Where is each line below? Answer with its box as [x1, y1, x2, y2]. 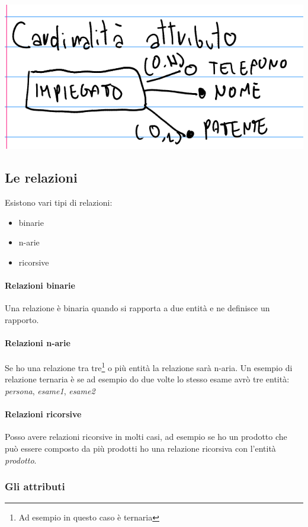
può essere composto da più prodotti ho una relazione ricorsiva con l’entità [5, 442, 276, 454]
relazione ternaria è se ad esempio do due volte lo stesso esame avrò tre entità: [5, 373, 290, 385]
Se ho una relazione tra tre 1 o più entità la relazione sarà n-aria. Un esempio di [5, 360, 293, 373]
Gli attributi [5, 479, 65, 494]
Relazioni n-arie [5, 336, 70, 349]
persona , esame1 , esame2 [5, 384, 95, 397]
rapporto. [5, 313, 39, 325]
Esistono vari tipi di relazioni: [5, 196, 113, 208]
